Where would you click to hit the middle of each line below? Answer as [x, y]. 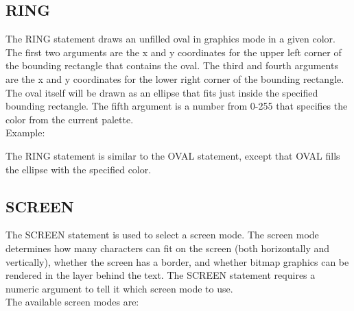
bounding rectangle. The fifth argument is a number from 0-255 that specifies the [177, 106]
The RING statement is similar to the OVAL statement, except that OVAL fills [173, 155]
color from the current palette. [70, 119]
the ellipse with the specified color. [79, 169]
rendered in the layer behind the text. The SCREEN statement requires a [161, 275]
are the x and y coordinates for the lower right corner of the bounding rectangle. [175, 78]
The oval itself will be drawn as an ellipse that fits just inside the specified [162, 92]
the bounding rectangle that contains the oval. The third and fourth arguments [172, 65]
